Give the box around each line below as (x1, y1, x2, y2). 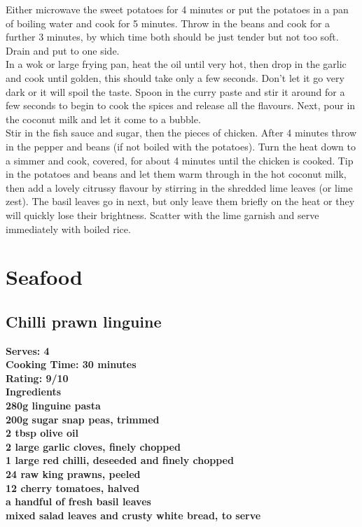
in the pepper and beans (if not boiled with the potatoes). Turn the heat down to (6, 139, 356, 153)
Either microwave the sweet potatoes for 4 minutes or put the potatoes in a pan (6, 2, 349, 16)
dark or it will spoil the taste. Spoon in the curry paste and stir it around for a (6, 84, 345, 99)
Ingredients (6, 384, 62, 399)
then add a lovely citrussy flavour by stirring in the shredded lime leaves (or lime (6, 180, 353, 195)
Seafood (6, 262, 83, 291)
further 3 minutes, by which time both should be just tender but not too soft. (6, 29, 339, 44)
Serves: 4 (6, 343, 50, 358)
